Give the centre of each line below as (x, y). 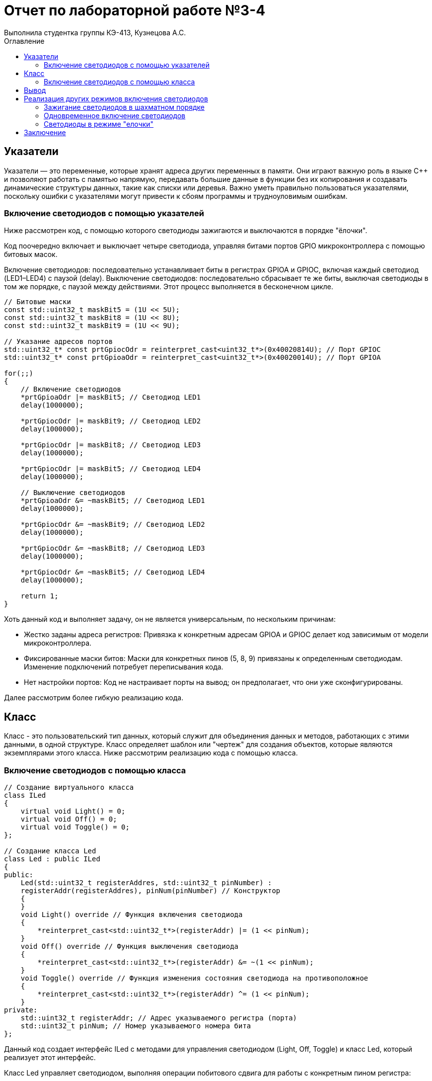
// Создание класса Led (50, 851)
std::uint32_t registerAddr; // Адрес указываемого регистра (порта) (159, 1018)
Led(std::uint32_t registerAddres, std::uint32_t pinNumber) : (146, 882)
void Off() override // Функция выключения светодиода (130, 946)
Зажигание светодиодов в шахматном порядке (124, 107)
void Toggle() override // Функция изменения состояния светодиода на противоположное (194, 978)
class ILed (25, 795)
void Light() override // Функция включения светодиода (132, 914)
